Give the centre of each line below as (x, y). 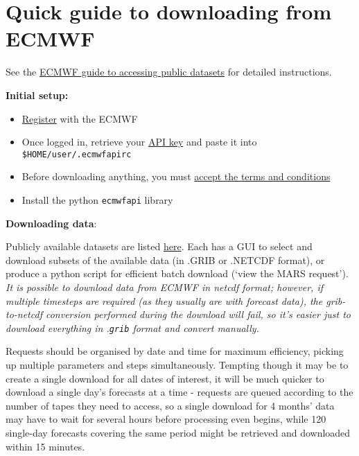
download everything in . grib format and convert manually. (132, 327)
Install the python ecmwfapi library (97, 199)
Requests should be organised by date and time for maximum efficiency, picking (175, 351)
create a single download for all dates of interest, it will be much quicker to (165, 378)
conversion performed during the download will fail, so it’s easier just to (198, 314)
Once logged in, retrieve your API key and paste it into (139, 142)
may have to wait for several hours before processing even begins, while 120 (166, 419)
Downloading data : (51, 223)
